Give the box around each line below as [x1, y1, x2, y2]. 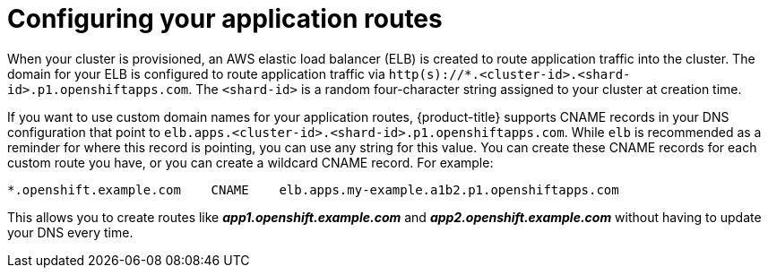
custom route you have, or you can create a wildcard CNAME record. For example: [7, 154, 494, 170]
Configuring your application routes [7, 4, 443, 34]
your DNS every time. [7, 224, 134, 240]
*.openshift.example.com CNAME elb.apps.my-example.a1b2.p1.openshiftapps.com [7, 182, 619, 197]
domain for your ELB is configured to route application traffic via [7, 65, 385, 82]
